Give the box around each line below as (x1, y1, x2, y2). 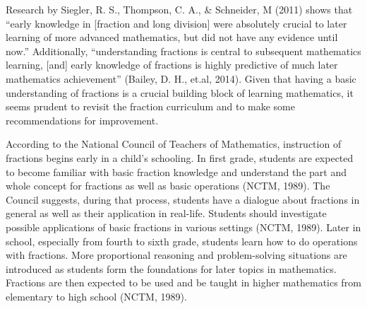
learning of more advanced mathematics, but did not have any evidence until (6, 30, 338, 45)
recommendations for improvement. (6, 112, 159, 127)
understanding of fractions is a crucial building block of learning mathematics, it (6, 85, 354, 100)
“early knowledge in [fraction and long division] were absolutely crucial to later (6, 16, 347, 30)
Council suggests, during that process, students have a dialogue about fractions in (6, 192, 360, 206)
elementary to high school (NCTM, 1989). (6, 288, 187, 303)
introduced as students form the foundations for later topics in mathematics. (6, 261, 337, 276)
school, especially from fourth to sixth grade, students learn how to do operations (6, 233, 358, 248)
